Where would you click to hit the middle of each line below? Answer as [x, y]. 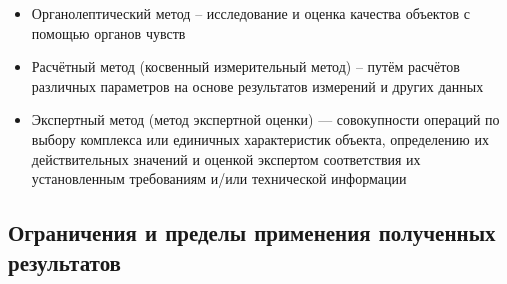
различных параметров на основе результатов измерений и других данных [257, 85]
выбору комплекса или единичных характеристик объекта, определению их [260, 138]
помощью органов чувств [108, 32]
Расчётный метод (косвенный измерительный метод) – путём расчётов [245, 66]
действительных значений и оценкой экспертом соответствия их [226, 158]
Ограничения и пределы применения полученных [252, 232]
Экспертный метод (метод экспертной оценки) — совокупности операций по [265, 119]
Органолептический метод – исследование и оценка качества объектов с [250, 13]
